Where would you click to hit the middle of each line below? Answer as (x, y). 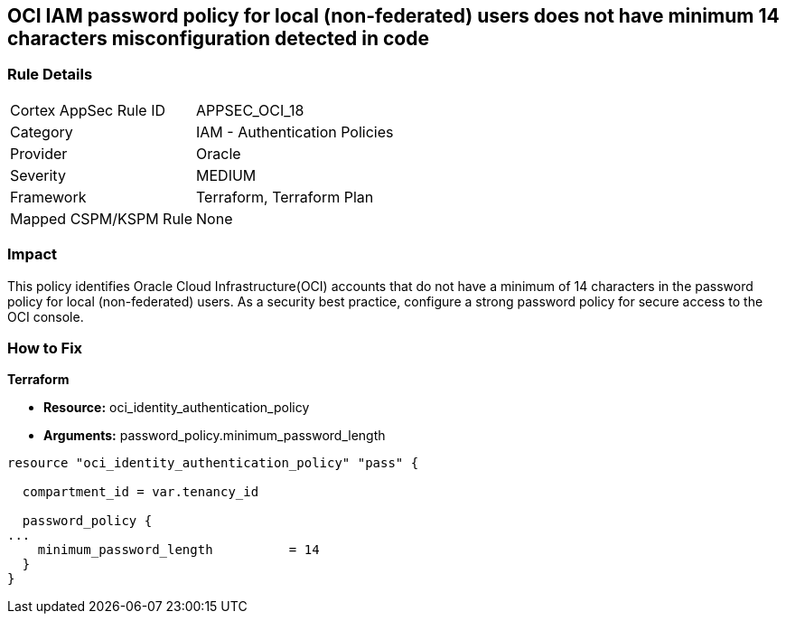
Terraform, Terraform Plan (285, 197)
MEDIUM (226, 175)
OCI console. (46, 316)
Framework (48, 197)
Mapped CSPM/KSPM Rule (102, 218)
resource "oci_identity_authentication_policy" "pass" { (213, 463)
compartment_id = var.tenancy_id (140, 492)
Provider (39, 153)
